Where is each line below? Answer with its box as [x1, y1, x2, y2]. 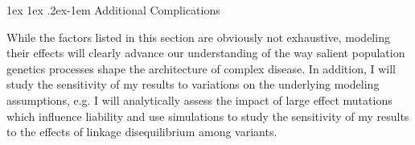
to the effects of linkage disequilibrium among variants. [6, 123, 277, 140]
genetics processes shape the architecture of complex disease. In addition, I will [6, 60, 396, 77]
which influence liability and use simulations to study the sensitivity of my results [6, 107, 409, 124]
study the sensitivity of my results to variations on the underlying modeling [6, 76, 380, 93]
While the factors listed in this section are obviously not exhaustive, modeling [6, 28, 390, 45]
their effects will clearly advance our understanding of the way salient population [6, 44, 405, 61]
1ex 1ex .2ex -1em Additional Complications [6, 2, 220, 18]
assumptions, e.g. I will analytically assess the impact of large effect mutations [6, 91, 392, 108]
